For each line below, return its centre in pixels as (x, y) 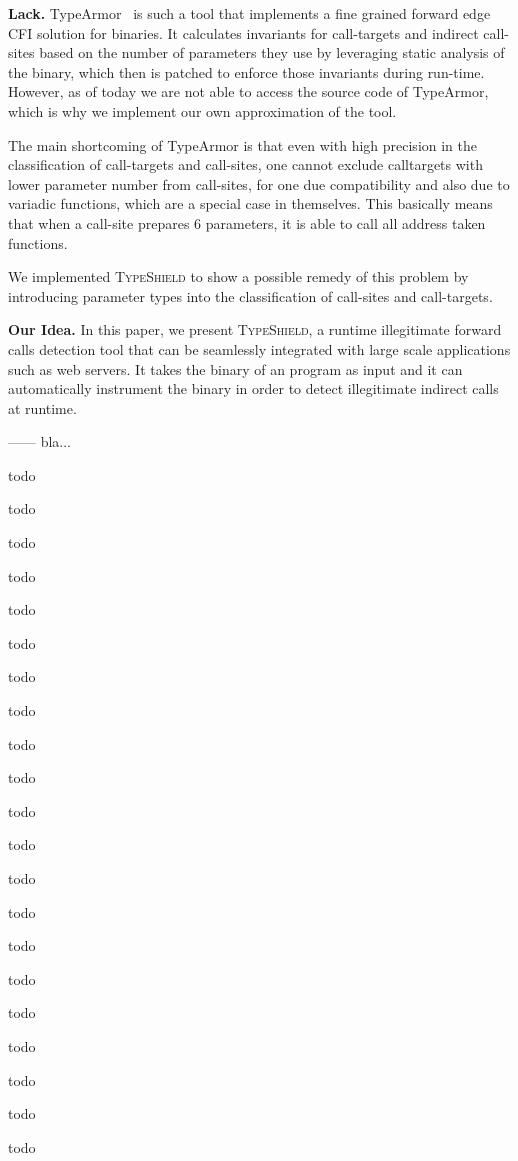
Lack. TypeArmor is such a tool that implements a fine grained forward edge (249, 13)
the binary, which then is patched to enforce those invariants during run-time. (246, 71)
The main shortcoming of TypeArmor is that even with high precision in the (242, 144)
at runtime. (42, 407)
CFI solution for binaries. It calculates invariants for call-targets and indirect (243, 32)
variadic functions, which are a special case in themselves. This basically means (250, 203)
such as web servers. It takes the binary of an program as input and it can (235, 368)
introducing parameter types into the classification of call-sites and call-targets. (250, 295)
